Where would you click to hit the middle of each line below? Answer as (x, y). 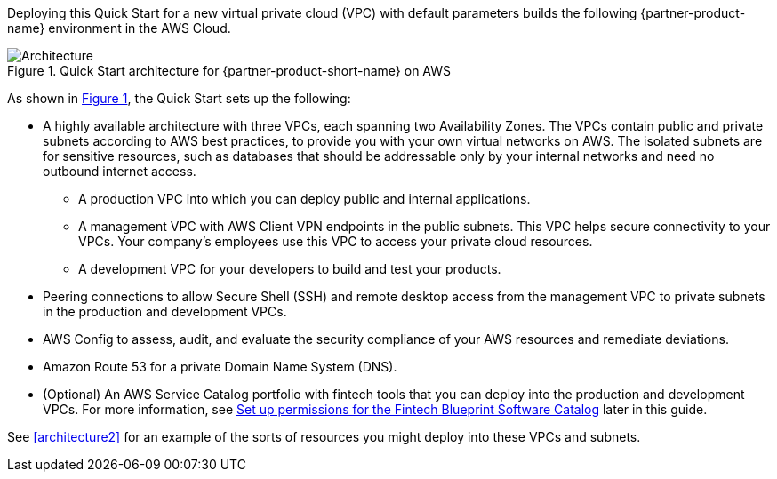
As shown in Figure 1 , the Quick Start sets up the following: (179, 98)
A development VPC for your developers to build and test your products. (290, 269)
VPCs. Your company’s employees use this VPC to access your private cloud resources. (336, 241)
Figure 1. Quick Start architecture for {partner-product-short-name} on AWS (229, 71)
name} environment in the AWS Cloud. (119, 28)
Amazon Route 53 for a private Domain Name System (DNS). (220, 367)
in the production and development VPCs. (165, 311)
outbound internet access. (120, 171)
